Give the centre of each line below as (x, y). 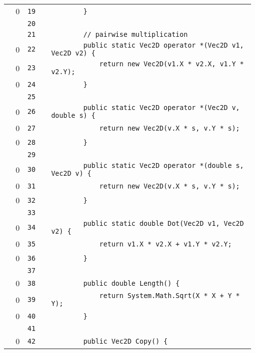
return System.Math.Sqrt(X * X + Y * (170, 296)
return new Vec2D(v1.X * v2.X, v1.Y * (172, 64)
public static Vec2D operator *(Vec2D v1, (164, 45)
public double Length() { (131, 283)
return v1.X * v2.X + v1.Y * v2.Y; (166, 244)
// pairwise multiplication (135, 34)
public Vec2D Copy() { (125, 341)
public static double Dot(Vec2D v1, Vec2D (164, 223)
